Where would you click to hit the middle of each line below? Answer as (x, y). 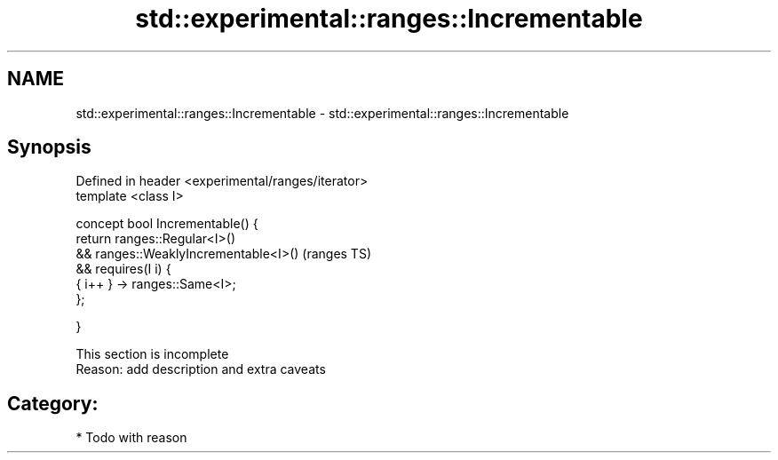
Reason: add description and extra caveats (201, 369)
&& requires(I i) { (123, 269)
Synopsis (49, 147)
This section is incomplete (152, 354)
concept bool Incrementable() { (167, 224)
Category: (53, 403)
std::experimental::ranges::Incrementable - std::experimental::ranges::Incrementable (322, 113)
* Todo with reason (131, 438)
